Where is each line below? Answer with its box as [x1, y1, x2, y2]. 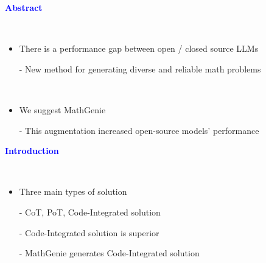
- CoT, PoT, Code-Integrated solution [19, 205, 161, 218]
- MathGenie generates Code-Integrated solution [19, 247, 200, 259]
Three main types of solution [19, 185, 127, 198]
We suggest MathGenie [19, 103, 106, 116]
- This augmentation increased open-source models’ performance [19, 124, 259, 136]
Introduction [5, 144, 59, 157]
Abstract [5, 1, 43, 13]
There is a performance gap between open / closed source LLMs [19, 42, 259, 55]
